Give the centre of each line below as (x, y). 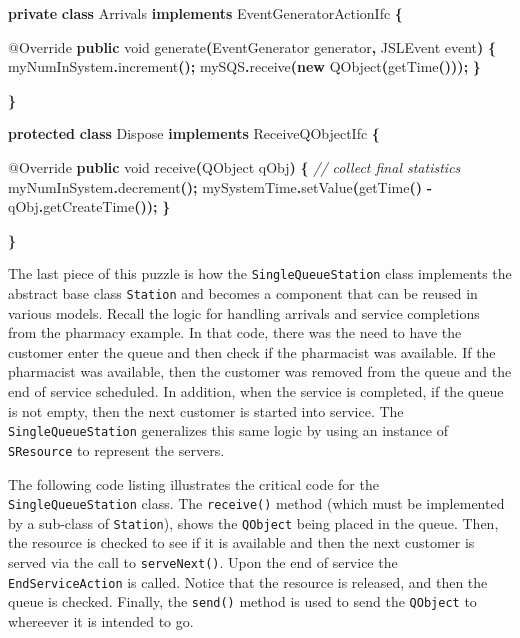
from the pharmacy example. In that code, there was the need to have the (235, 332)
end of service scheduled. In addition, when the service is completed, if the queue (256, 391)
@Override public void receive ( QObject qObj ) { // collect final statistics (234, 166)
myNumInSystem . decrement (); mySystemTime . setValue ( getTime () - (220, 186)
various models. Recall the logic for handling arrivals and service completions (244, 312)
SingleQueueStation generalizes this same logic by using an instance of (228, 430)
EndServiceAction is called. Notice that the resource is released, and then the (248, 581)
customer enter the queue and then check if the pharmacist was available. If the (252, 351)
